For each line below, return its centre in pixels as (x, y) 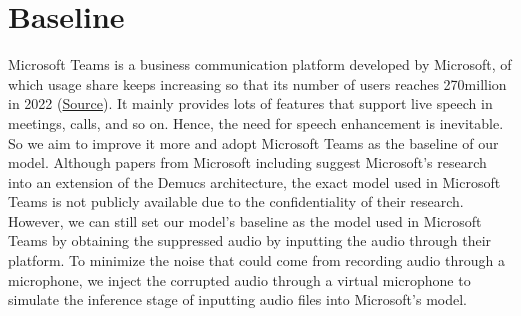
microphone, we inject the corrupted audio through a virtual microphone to (239, 279)
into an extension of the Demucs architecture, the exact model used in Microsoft (254, 181)
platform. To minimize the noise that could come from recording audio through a (256, 260)
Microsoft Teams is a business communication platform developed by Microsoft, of (260, 64)
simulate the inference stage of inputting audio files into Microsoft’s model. (237, 299)
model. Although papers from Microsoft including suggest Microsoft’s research (247, 162)
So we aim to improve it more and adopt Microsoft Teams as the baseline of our (253, 142)
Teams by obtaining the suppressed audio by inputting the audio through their (250, 240)
